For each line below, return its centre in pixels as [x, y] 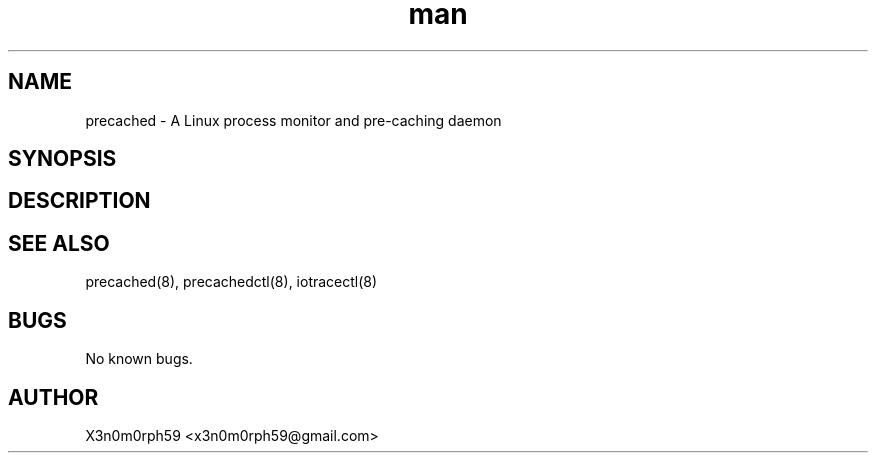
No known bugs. [139, 359]
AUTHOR [53, 397]
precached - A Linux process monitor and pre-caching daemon [293, 120]
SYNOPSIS [62, 159]
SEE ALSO [59, 243]
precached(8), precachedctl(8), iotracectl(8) [231, 282]
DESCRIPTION [79, 201]
